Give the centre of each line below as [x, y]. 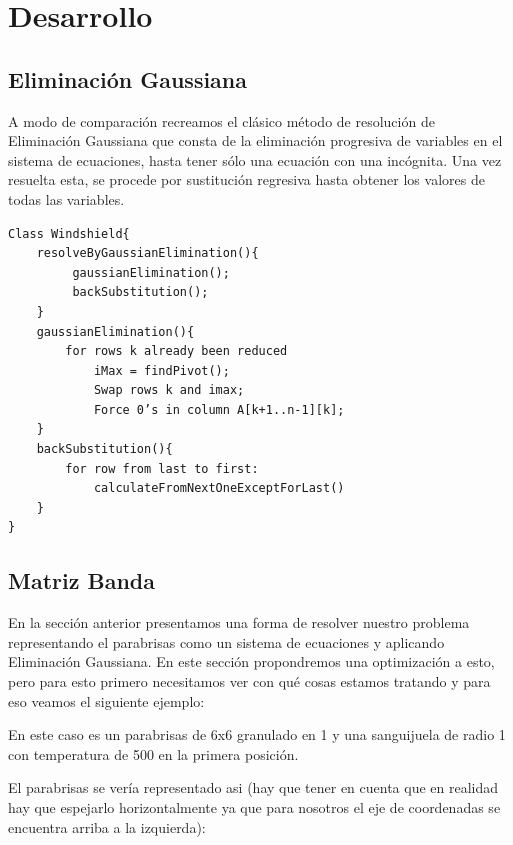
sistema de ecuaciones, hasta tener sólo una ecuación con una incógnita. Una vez [255, 159]
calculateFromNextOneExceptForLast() [219, 488]
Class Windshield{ [69, 233]
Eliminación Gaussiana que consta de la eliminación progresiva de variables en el [255, 140]
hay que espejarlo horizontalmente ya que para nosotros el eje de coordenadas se [254, 807]
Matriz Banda [81, 580]
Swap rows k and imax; [169, 390]
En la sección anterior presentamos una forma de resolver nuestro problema [239, 622]
